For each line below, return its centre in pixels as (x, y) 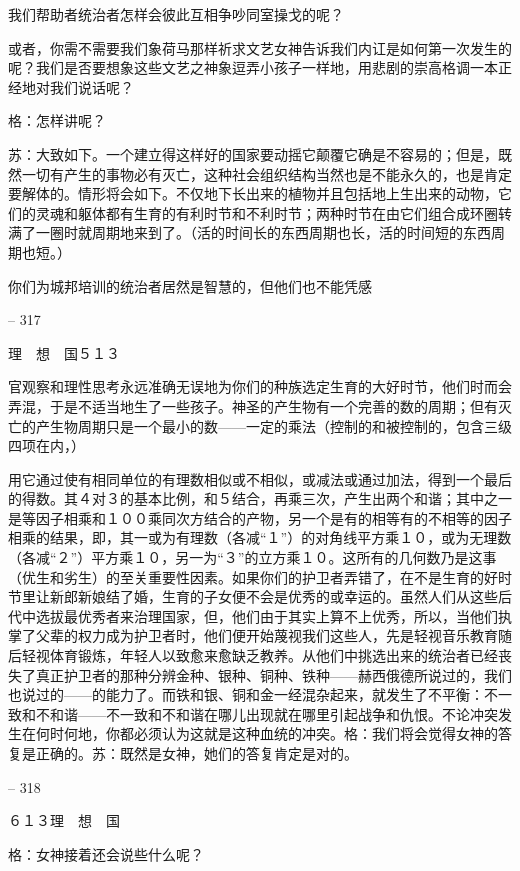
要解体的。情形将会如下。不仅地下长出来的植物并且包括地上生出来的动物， (253, 193)
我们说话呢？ (91, 86)
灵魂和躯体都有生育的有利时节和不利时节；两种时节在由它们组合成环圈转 (273, 212)
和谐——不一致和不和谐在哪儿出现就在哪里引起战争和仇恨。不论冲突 (273, 713)
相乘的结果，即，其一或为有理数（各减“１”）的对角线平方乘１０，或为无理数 (260, 537)
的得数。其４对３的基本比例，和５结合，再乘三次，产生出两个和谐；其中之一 (260, 498)
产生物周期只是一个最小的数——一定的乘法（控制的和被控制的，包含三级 (273, 425)
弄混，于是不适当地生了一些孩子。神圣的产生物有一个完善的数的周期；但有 (253, 405)
